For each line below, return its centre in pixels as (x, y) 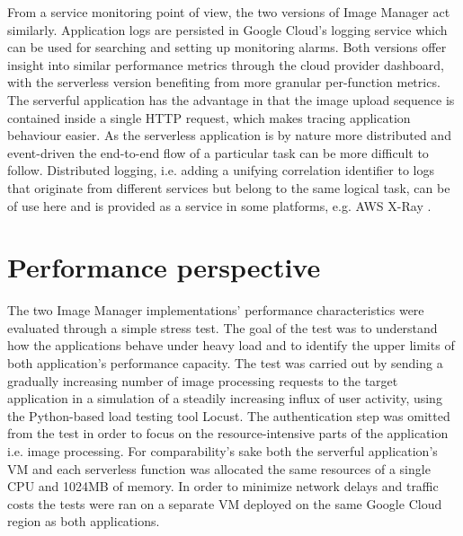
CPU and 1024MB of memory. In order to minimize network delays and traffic (223, 486)
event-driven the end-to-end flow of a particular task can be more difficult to (218, 152)
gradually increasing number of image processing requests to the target (203, 380)
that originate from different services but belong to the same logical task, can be (229, 187)
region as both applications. (84, 521)
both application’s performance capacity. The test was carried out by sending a (225, 363)
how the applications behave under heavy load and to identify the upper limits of (231, 345)
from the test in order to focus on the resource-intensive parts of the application (228, 433)
